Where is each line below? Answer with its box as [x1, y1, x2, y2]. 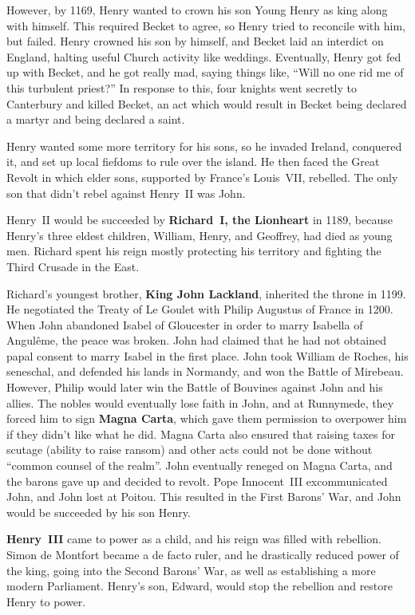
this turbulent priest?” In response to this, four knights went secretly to [6, 79, 358, 96]
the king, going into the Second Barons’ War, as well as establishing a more [6, 562, 376, 578]
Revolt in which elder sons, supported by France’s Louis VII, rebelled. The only [6, 168, 398, 185]
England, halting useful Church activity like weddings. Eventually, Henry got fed [6, 48, 401, 65]
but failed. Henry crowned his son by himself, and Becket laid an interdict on [6, 33, 384, 49]
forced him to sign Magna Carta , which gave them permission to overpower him [6, 410, 407, 427]
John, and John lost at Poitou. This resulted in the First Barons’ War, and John [6, 488, 401, 505]
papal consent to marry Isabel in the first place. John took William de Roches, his [6, 347, 409, 364]
